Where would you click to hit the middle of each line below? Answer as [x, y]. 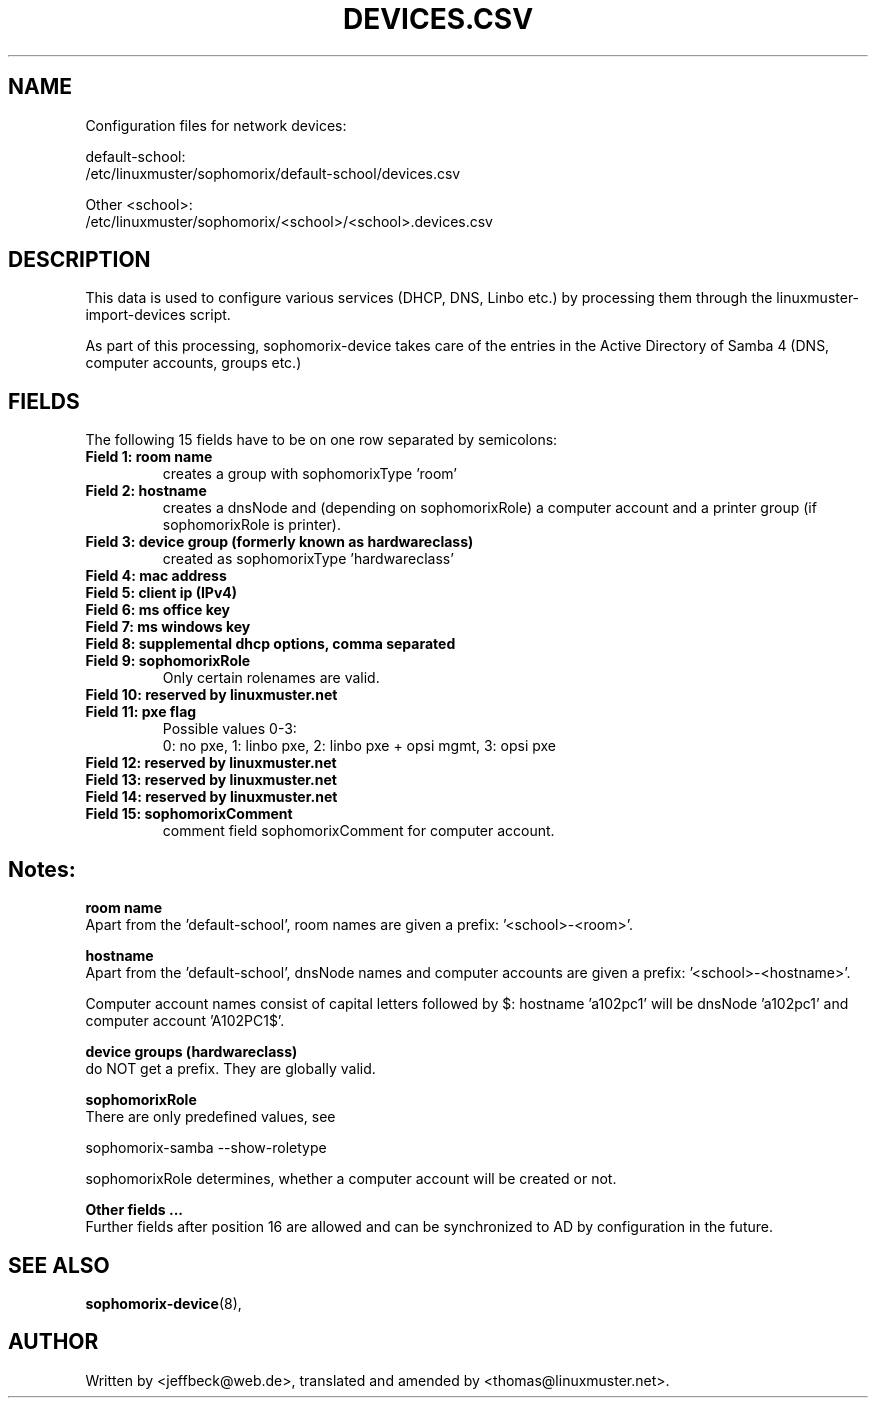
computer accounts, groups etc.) [193, 363]
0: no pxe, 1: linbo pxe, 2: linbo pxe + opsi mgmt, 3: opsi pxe [359, 746]
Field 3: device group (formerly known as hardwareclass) [279, 542]
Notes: [42, 869]
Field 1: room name [149, 457]
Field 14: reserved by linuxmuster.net [211, 797]
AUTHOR [53, 1342]
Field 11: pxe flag [141, 712]
